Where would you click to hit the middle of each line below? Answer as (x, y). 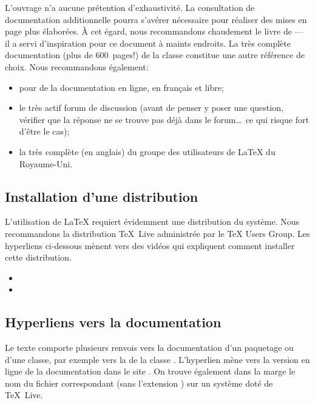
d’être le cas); (44, 131)
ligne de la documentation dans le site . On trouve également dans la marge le (150, 371)
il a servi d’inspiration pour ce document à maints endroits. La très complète (148, 43)
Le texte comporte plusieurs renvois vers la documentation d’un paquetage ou (149, 348)
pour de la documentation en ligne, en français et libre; (121, 87)
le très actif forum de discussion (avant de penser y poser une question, (151, 108)
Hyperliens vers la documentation (113, 322)
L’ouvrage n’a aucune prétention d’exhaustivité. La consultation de (130, 7)
